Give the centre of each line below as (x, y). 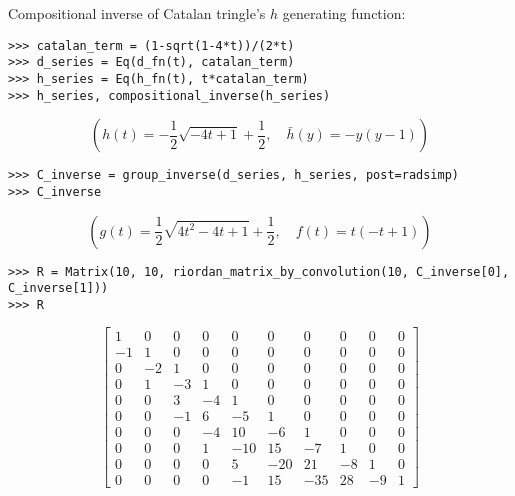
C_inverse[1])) (58, 288)
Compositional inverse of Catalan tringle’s (137, 13)
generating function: (344, 13)
